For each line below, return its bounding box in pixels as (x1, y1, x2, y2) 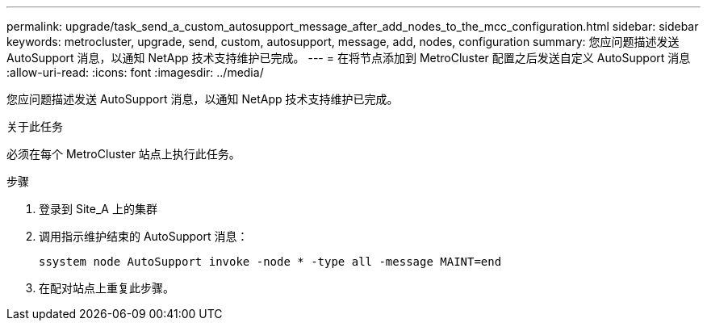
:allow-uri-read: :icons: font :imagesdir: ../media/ (6, 65, 264, 79)
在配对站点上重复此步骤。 (39, 281, 174, 295)
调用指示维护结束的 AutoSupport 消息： (39, 229, 249, 243)
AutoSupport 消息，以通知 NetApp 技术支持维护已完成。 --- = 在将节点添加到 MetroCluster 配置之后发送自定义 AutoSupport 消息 (6, 51, 691, 65)
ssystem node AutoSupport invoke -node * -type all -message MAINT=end (39, 255, 502, 268)
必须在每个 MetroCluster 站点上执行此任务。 (6, 147, 241, 161)
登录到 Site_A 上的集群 (39, 202, 157, 216)
